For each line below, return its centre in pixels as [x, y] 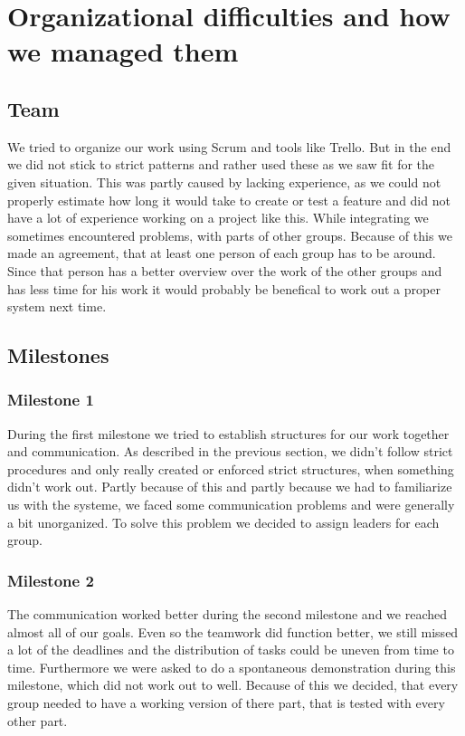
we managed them [123, 51]
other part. [38, 720]
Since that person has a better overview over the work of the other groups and [225, 270]
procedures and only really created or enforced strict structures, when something [231, 468]
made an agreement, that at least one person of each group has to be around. [222, 253]
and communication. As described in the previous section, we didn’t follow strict [230, 451]
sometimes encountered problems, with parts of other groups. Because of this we [230, 235]
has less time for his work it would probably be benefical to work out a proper [224, 288]
